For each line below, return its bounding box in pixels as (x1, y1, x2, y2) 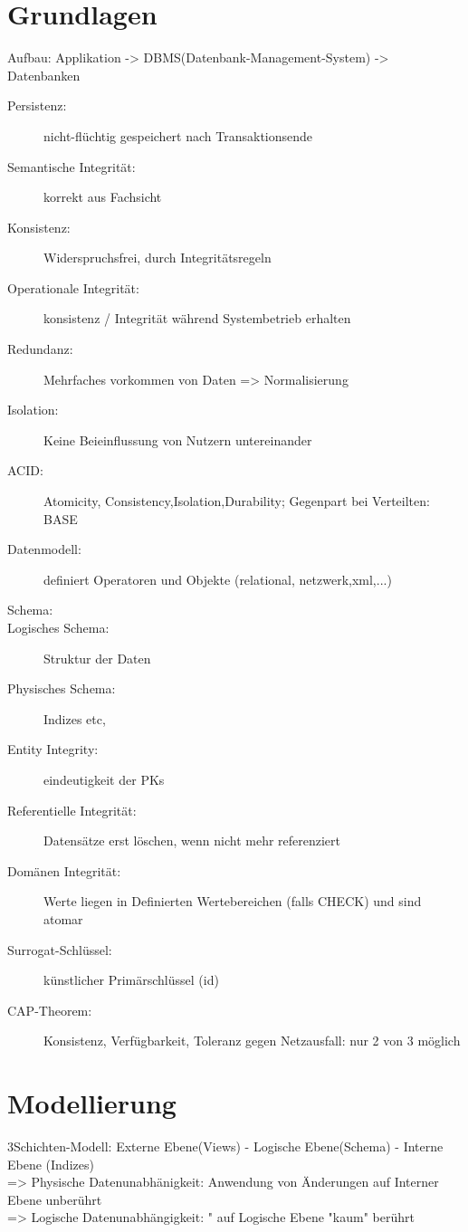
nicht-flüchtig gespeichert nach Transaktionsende (43, 126, 313, 145)
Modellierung (7, 1084, 177, 1122)
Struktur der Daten (43, 648, 151, 667)
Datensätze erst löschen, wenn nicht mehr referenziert (43, 831, 341, 850)
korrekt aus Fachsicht (43, 187, 162, 206)
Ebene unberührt (7, 1189, 102, 1208)
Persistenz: (7, 96, 67, 115)
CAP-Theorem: (7, 1000, 92, 1019)
